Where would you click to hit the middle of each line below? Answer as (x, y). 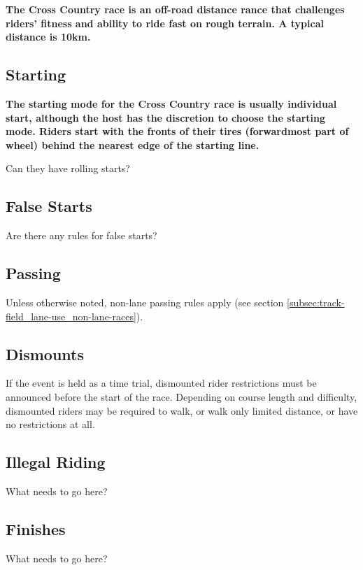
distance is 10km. (48, 37)
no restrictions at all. (50, 424)
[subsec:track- (316, 302)
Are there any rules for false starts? (81, 235)
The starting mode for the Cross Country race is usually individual (171, 103)
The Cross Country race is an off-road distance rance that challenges (175, 9)
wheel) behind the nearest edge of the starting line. (133, 144)
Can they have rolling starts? (68, 168)
